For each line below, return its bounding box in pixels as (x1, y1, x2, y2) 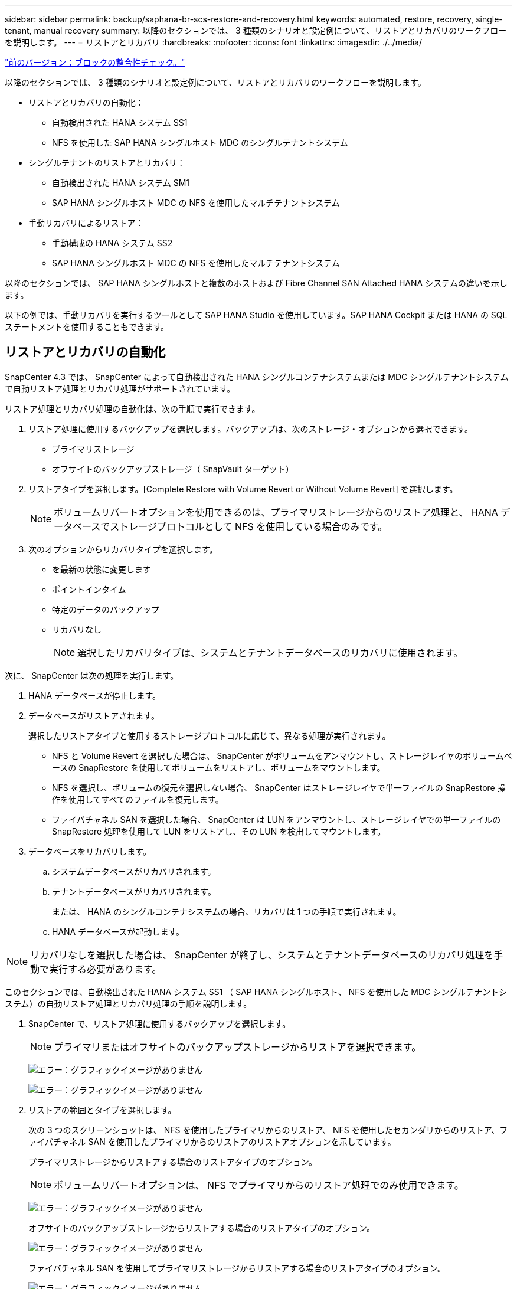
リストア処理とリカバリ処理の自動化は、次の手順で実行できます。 (5, 403, 260, 414)
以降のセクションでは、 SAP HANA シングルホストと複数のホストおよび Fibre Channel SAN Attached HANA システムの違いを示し (5, 278, 508, 288)
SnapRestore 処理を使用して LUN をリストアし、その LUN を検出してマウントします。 (52, 826, 386, 836)
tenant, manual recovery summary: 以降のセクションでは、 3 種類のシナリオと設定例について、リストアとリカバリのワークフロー (5, 25, 507, 35)
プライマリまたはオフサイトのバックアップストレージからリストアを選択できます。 (54, 1041, 421, 1053)
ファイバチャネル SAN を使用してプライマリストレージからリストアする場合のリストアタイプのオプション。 (28, 1262, 446, 1273)
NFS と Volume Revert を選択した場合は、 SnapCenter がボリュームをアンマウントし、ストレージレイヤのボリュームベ (52, 750, 512, 761)
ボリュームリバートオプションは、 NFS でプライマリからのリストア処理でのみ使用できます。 (54, 1179, 464, 1191)
